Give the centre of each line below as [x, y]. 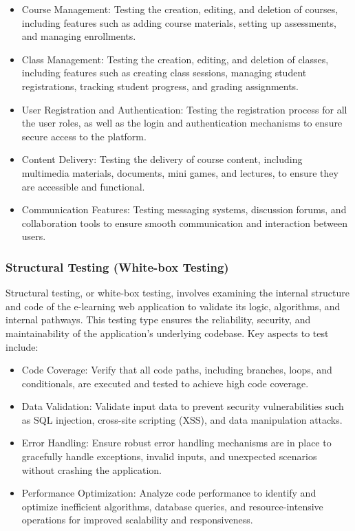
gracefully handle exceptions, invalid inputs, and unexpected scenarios [169, 456]
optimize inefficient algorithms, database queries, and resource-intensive [172, 506]
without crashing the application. [92, 469]
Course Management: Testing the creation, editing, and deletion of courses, [180, 9]
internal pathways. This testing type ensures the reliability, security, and [158, 319]
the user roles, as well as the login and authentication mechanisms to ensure [182, 123]
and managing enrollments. [79, 36]
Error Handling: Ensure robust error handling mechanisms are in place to [176, 443]
